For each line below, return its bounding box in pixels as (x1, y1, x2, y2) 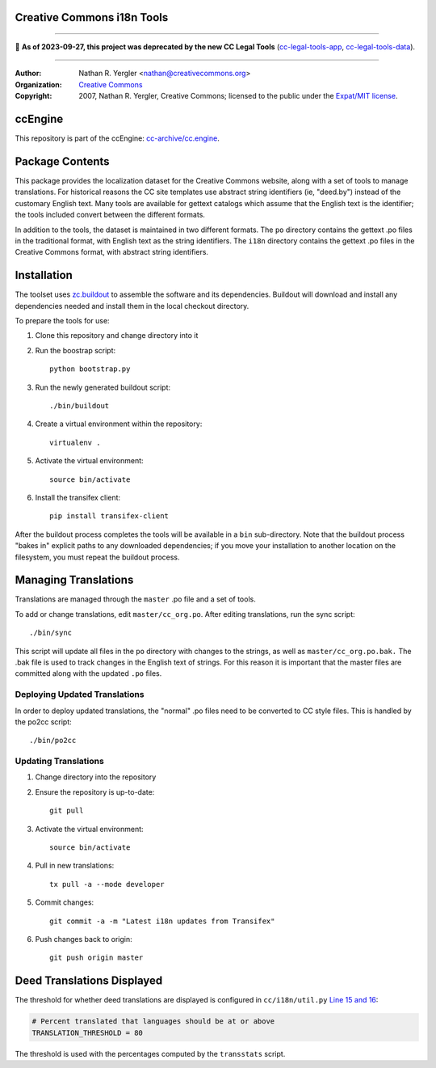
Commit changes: (35, 897, 94, 907)
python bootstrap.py (49, 365, 131, 374)
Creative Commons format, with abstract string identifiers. (15, 247, 209, 257)
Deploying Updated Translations (15, 689, 145, 700)
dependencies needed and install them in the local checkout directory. (15, 301, 249, 310)
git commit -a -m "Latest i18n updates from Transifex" (49, 916, 275, 926)
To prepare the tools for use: (15, 316, 110, 326)
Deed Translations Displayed (15, 974, 163, 988)
